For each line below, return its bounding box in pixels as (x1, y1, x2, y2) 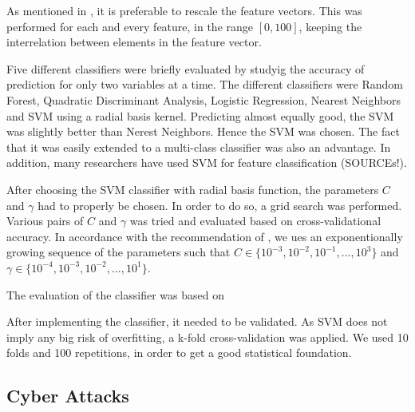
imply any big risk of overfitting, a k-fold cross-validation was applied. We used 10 (6, 328, 409, 345)
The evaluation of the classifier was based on (6, 286, 224, 303)
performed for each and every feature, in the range (6, 18, 254, 34)
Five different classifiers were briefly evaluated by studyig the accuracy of (6, 60, 365, 77)
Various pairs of (6, 212, 84, 229)
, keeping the (298, 18, 362, 34)
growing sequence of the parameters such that (6, 244, 231, 260)
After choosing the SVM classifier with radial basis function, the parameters (6, 180, 379, 197)
